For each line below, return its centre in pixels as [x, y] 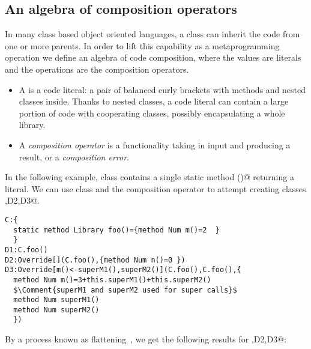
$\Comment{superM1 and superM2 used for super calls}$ [125, 290]
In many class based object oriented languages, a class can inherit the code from [152, 34]
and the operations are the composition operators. [97, 69]
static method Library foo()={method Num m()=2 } [116, 230]
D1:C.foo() [26, 250]
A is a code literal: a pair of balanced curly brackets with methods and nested [162, 89]
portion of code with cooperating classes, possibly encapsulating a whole [152, 113]
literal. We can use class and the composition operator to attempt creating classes [155, 188]
